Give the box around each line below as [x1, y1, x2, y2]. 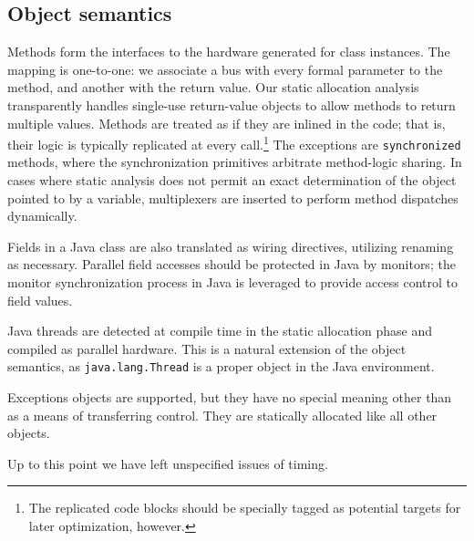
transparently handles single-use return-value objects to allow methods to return [7, 95, 456, 114]
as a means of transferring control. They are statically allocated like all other [7, 405, 438, 424]
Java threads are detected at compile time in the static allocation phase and [7, 321, 432, 340]
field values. [7, 290, 73, 309]
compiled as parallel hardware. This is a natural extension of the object [7, 338, 407, 358]
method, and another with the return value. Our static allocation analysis [7, 78, 419, 97]
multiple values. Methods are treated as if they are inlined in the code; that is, [7, 113, 446, 132]
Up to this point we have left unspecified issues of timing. [7, 453, 328, 473]
